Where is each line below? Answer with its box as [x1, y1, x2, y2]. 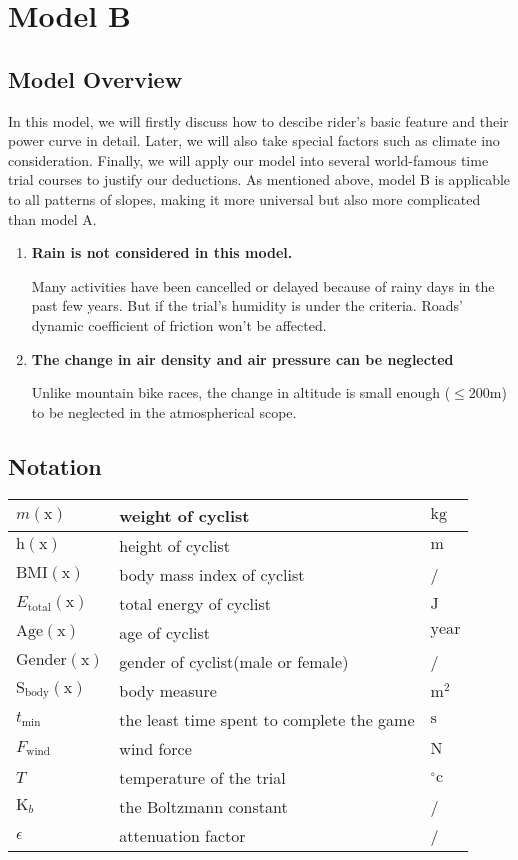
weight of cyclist [119, 503, 250, 527]
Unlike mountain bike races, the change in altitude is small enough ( [31, 382, 451, 403]
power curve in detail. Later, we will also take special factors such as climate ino [8, 130, 500, 151]
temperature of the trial [119, 765, 286, 789]
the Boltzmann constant [119, 794, 288, 818]
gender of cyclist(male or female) [119, 649, 349, 673]
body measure [119, 678, 217, 702]
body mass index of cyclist [119, 562, 305, 586]
